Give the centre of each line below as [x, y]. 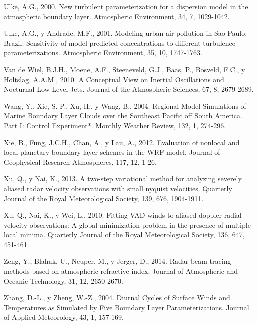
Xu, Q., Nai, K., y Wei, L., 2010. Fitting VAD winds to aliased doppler [113, 215]
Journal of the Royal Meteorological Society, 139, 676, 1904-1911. [104, 198]
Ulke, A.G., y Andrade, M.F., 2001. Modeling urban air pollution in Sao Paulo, [126, 33]
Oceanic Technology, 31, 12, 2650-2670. [64, 280]
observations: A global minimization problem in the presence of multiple [140, 224]
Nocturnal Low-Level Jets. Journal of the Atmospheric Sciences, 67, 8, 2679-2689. [129, 89]
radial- [234, 215]
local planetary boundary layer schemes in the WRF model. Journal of [112, 152]
